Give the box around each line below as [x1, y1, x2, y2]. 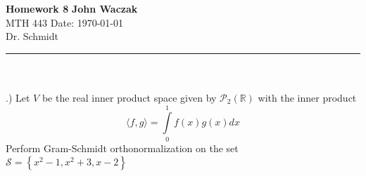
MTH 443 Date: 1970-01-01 [6, 15, 124, 29]
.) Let [6, 90, 30, 104]
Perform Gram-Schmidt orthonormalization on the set [6, 140, 239, 155]
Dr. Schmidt [6, 29, 58, 43]
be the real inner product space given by [42, 90, 217, 104]
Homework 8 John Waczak [6, 1, 138, 15]
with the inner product [258, 90, 357, 104]
